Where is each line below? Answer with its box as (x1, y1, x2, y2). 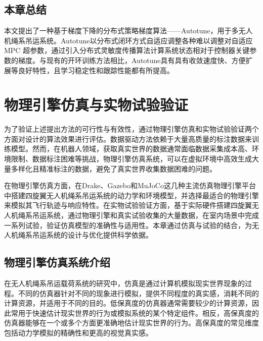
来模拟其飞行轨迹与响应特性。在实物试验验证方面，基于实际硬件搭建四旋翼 (4, 200, 252, 210)
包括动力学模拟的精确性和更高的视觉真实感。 (4, 327, 153, 337)
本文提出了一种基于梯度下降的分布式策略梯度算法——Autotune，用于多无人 (4, 25, 253, 36)
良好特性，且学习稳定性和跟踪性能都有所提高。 (18, 65, 174, 75)
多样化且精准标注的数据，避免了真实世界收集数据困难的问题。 (11, 163, 216, 174)
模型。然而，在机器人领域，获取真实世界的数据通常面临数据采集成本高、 (11, 143, 252, 154)
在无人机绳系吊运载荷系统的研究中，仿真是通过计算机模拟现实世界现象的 (4, 278, 245, 289)
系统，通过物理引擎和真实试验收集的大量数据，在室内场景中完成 (46, 210, 259, 220)
